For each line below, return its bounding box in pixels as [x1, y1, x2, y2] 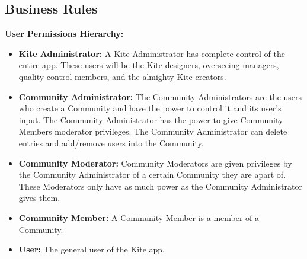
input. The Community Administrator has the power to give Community [18, 113, 283, 126]
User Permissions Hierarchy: [5, 27, 124, 40]
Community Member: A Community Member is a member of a [18, 211, 260, 223]
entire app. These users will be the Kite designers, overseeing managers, [18, 59, 279, 71]
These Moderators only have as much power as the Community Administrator [18, 180, 302, 192]
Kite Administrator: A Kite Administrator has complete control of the [18, 47, 285, 59]
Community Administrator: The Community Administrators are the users [18, 90, 302, 103]
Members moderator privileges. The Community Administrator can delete [18, 125, 287, 138]
